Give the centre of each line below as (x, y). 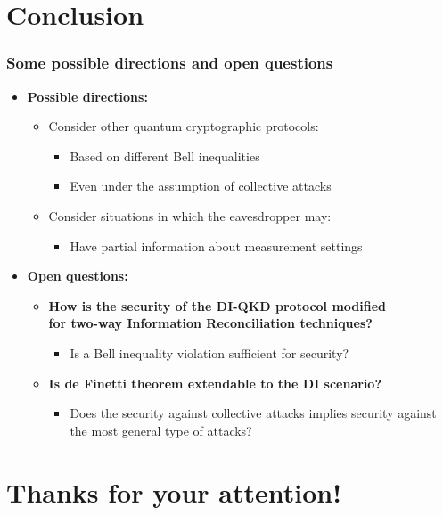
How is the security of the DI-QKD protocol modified (217, 305)
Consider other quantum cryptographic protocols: (184, 126)
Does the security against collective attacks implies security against (253, 413)
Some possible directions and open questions (170, 63)
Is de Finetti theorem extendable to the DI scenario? (215, 383)
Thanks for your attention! (174, 491)
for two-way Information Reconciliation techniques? (210, 323)
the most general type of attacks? (161, 430)
